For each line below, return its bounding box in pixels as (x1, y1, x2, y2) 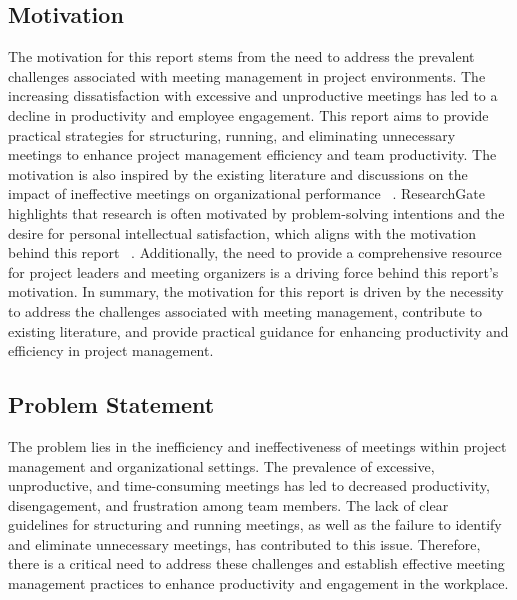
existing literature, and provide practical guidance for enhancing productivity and (8, 320, 509, 341)
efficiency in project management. (8, 340, 214, 361)
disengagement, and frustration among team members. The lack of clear (8, 494, 449, 515)
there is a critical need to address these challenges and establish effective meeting (8, 553, 505, 574)
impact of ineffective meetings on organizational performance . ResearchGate (8, 183, 485, 204)
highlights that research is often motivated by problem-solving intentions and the (8, 202, 505, 223)
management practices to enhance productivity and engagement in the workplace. (8, 573, 509, 594)
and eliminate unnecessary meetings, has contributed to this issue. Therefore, (8, 533, 481, 554)
